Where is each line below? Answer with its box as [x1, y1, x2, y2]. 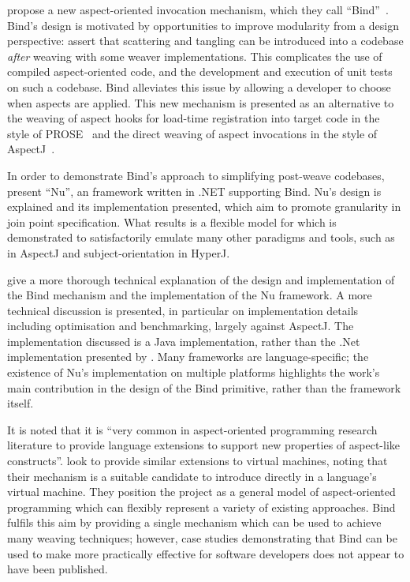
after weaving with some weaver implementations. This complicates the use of [7, 47, 382, 64]
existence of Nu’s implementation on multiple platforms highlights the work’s [7, 364, 380, 381]
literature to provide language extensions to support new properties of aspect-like [7, 437, 401, 453]
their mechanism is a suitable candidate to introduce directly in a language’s [7, 467, 377, 484]
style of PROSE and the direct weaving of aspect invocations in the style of [7, 125, 378, 141]
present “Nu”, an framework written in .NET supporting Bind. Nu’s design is [7, 182, 382, 199]
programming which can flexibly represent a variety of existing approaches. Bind [7, 498, 396, 515]
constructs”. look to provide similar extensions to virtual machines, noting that [7, 452, 388, 469]
